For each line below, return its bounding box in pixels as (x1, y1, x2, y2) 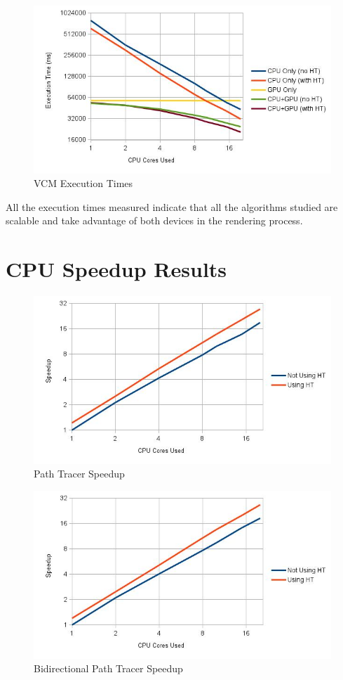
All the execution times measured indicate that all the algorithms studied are (6, 199, 338, 214)
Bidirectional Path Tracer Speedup (34, 661, 183, 676)
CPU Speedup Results (6, 255, 227, 283)
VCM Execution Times (34, 176, 133, 191)
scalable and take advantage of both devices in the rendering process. (6, 213, 303, 228)
